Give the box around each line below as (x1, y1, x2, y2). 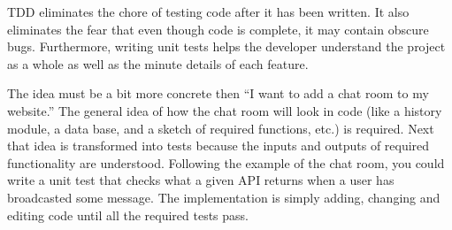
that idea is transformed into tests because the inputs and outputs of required (7, 136, 430, 155)
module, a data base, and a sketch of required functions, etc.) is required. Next (7, 119, 434, 137)
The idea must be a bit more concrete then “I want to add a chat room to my (7, 84, 429, 103)
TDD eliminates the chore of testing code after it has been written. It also (7, 3, 410, 20)
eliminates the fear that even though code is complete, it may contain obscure (7, 19, 429, 38)
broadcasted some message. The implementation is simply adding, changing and (7, 188, 441, 206)
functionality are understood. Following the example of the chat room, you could (7, 153, 445, 172)
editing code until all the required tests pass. (7, 205, 249, 224)
